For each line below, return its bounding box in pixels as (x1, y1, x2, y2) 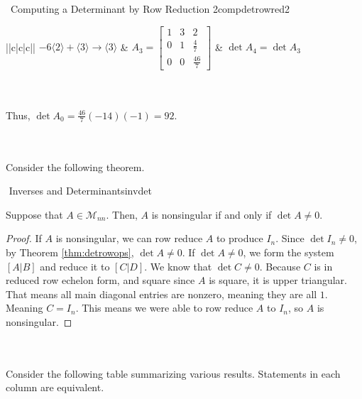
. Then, (106, 207, 138, 222)
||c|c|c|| (6, 39, 35, 54)
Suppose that (6, 207, 63, 222)
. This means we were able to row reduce (75, 300, 253, 315)
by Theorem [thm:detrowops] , (6, 244, 134, 259)
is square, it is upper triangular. (209, 273, 347, 288)
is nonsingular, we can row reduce (55, 231, 203, 246)
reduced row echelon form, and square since (6, 273, 195, 288)
